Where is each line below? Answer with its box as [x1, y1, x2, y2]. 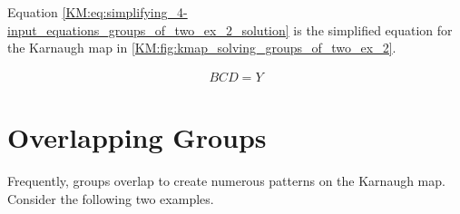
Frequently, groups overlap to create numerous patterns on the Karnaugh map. [7, 170, 445, 190]
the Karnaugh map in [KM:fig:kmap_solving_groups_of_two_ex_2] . [7, 38, 396, 57]
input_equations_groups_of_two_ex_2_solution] [7, 20, 289, 39]
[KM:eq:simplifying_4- [62, 3, 188, 21]
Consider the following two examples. [7, 189, 214, 208]
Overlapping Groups [7, 119, 267, 155]
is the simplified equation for [293, 20, 453, 39]
